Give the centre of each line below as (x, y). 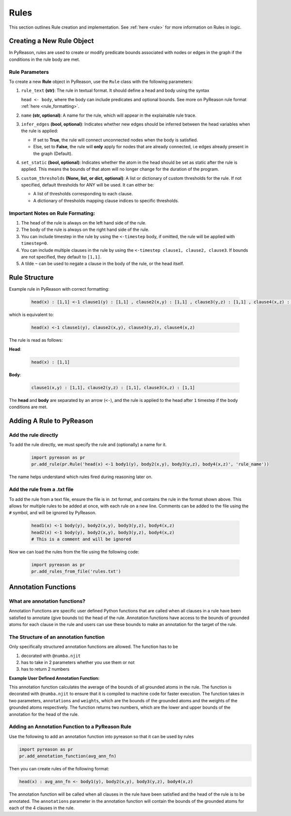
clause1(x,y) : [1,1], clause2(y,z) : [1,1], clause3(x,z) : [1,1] (113, 387)
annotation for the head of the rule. (44, 714)
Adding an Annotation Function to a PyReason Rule (70, 727)
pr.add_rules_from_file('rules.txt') (76, 572)
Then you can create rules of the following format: (59, 769)
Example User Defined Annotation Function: (54, 678)
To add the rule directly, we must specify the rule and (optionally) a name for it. (88, 445)
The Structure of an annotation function (57, 637)
